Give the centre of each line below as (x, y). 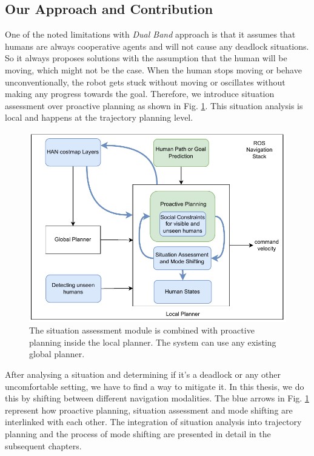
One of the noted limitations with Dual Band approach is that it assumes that (150, 34)
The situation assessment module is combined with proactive (142, 330)
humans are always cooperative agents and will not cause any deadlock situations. (157, 46)
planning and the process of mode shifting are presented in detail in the (138, 433)
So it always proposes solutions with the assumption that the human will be (146, 58)
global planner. (57, 354)
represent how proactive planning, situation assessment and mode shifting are (149, 410)
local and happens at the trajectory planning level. (99, 117)
